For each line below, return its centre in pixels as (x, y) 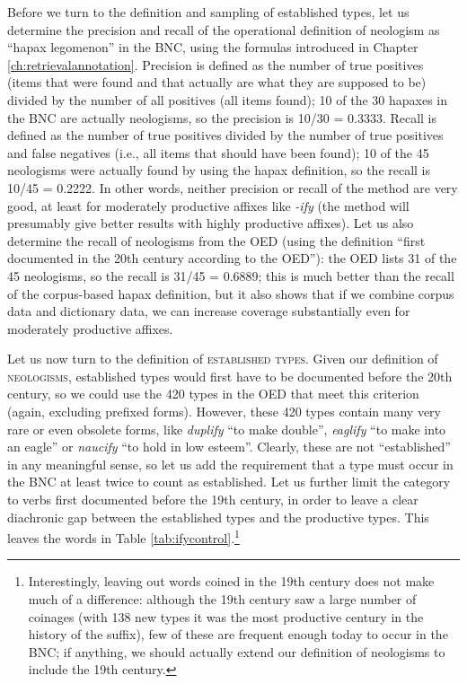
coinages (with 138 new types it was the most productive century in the (226, 616)
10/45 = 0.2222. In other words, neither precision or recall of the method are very (233, 187)
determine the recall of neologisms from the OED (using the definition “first (216, 240)
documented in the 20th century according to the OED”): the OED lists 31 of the (232, 258)
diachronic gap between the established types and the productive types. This (218, 517)
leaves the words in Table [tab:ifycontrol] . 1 (123, 536)
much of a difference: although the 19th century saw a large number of (222, 599)
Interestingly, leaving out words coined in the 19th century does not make (231, 581)
